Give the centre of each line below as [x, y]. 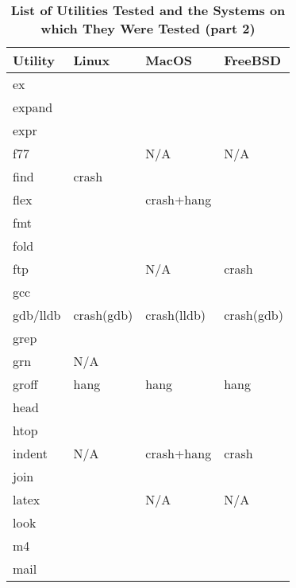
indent [31, 453]
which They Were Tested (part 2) [148, 28]
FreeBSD [253, 60]
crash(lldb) [176, 315]
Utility [34, 60]
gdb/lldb [37, 315]
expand [33, 107]
